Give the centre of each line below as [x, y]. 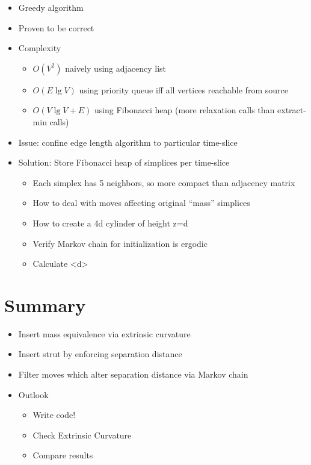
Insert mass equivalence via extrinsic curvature [104, 333]
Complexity [40, 48]
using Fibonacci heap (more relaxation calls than [184, 110]
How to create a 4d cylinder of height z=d [110, 223]
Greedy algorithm [51, 7]
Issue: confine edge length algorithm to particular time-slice [128, 142]
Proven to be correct [56, 27]
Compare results [63, 455]
